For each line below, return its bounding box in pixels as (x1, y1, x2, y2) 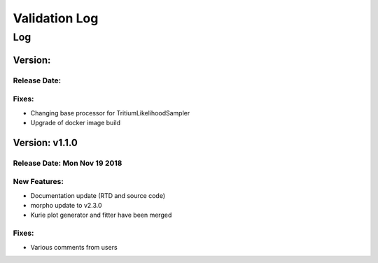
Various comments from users (30, 243, 118, 251)
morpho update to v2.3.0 (30, 201, 102, 210)
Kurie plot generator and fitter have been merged (30, 211, 172, 220)
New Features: (13, 177, 64, 187)
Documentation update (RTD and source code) (30, 191, 166, 199)
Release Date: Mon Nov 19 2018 (13, 158, 122, 168)
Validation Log (13, 10, 99, 26)
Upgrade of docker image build (30, 118, 121, 127)
